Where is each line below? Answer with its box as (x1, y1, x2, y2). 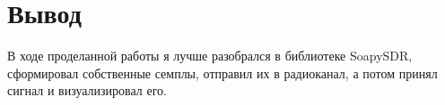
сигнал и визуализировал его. (7, 81, 167, 100)
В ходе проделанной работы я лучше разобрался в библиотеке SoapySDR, (7, 46, 413, 65)
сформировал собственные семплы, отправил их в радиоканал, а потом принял (7, 63, 438, 82)
